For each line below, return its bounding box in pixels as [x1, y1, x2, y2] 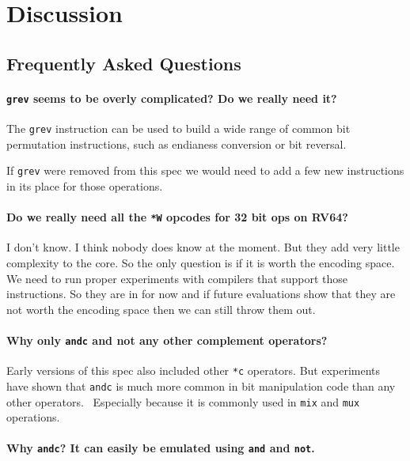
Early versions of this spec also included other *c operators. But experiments [6, 362, 381, 379]
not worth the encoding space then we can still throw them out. [6, 300, 316, 317]
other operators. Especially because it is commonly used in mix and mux [6, 393, 360, 410]
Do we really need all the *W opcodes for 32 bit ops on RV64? [6, 209, 348, 225]
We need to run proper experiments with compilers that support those [6, 270, 348, 286]
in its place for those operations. [6, 177, 163, 194]
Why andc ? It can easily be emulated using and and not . [6, 440, 315, 456]
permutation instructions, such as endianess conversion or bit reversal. [6, 135, 347, 152]
